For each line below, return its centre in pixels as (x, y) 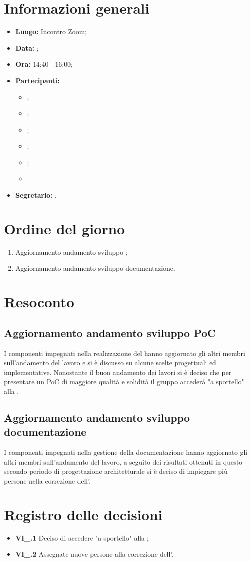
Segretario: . (36, 195)
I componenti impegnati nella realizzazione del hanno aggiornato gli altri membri (125, 353)
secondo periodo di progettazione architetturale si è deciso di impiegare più (116, 471)
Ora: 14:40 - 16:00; (44, 64)
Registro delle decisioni (83, 514)
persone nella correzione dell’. (47, 480)
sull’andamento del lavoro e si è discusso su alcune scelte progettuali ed (110, 363)
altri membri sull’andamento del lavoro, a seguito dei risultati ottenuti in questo (123, 461)
